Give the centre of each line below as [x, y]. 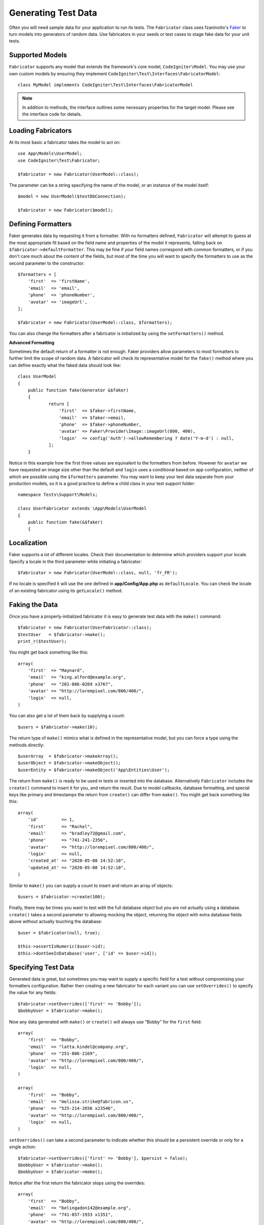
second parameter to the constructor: [47, 263]
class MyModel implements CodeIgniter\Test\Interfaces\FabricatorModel [105, 85]
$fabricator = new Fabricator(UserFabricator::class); [85, 628]
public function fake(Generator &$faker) [78, 390]
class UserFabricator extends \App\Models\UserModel [82, 509]
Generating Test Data [53, 13]
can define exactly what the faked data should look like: [65, 365]
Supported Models [38, 55]
